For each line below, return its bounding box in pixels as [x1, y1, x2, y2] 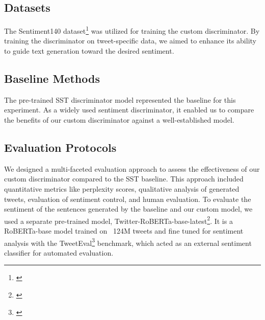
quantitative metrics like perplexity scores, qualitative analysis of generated [4, 184, 240, 194]
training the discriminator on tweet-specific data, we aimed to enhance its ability [4, 35, 256, 46]
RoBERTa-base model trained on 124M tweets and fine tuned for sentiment [4, 225, 244, 236]
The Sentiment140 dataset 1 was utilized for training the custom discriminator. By [4, 24, 260, 36]
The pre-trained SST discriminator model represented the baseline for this [4, 94, 236, 105]
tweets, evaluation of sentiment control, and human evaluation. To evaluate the [4, 193, 251, 204]
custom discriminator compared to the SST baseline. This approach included [4, 173, 244, 184]
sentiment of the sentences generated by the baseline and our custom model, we [4, 203, 253, 214]
